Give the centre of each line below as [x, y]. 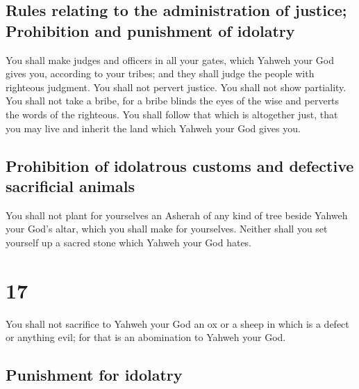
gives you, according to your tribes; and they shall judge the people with [160, 73]
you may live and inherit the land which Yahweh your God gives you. [153, 128]
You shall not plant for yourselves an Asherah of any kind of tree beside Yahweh [177, 215]
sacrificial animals [70, 185]
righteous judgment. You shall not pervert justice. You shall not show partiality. [176, 87]
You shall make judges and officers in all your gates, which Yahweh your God [170, 59]
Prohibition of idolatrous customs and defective [180, 165]
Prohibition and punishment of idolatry [150, 30]
